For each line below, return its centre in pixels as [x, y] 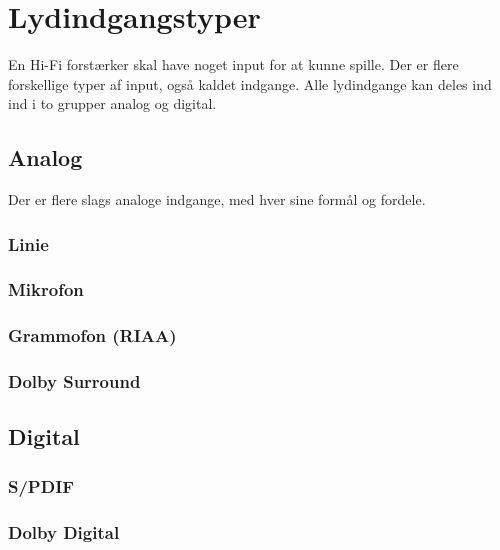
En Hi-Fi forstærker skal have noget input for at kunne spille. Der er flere [233, 64]
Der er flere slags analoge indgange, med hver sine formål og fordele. [217, 199]
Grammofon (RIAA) [92, 335]
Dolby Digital [64, 531]
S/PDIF [41, 485]
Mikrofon [46, 289]
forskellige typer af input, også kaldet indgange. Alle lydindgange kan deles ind [250, 83]
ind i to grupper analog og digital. [112, 103]
